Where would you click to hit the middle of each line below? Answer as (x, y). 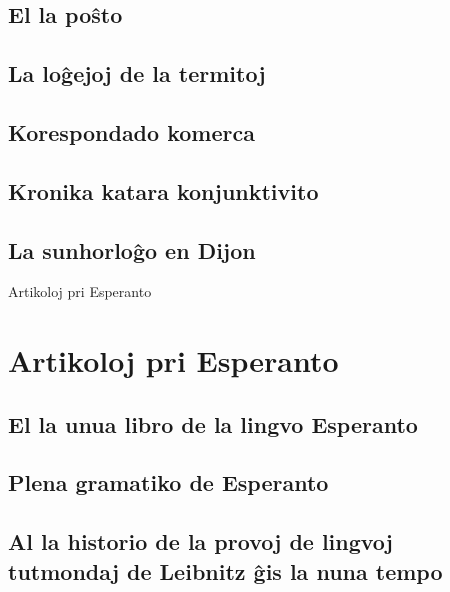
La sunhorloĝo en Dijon (132, 249)
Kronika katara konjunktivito (163, 190)
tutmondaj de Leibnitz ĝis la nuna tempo (225, 570)
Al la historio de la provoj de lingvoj (200, 541)
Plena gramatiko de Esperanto (168, 482)
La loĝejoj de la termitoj (137, 73)
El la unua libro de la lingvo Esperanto (213, 423)
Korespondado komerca (131, 131)
